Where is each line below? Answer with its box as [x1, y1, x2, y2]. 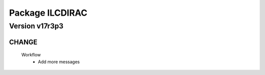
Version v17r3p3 [9, 22, 64, 30]
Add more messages [38, 59, 80, 65]
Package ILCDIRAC [9, 7, 88, 18]
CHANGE [9, 38, 38, 46]
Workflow [21, 52, 41, 58]
